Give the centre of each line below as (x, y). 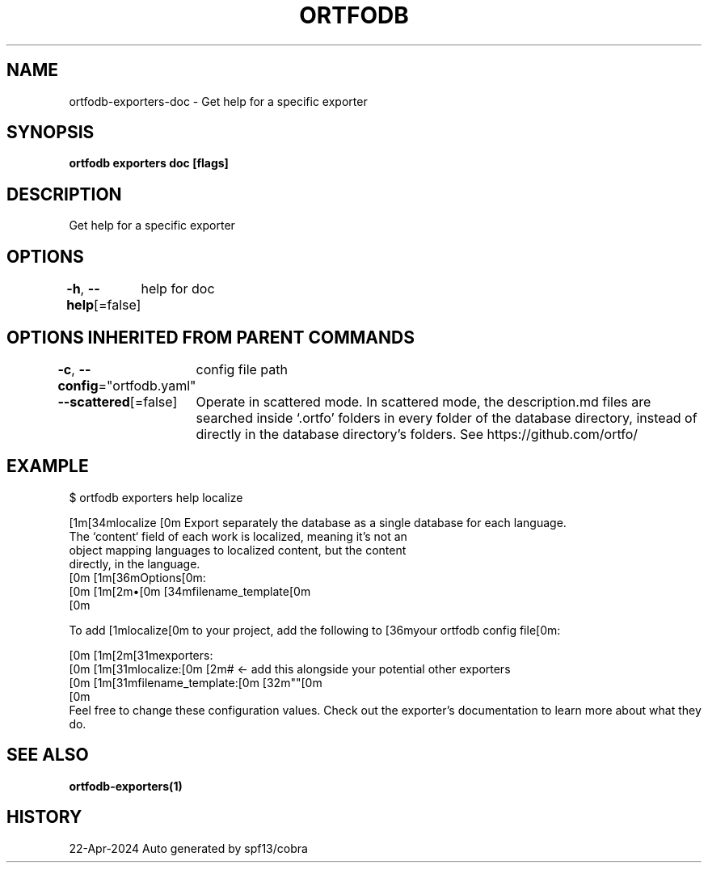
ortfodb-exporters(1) (126, 786)
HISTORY (44, 817)
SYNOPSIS (51, 133)
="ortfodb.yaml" (147, 385)
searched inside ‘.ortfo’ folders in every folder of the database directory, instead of (447, 418)
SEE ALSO (48, 755)
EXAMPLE (48, 466)
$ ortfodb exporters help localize (156, 497)
